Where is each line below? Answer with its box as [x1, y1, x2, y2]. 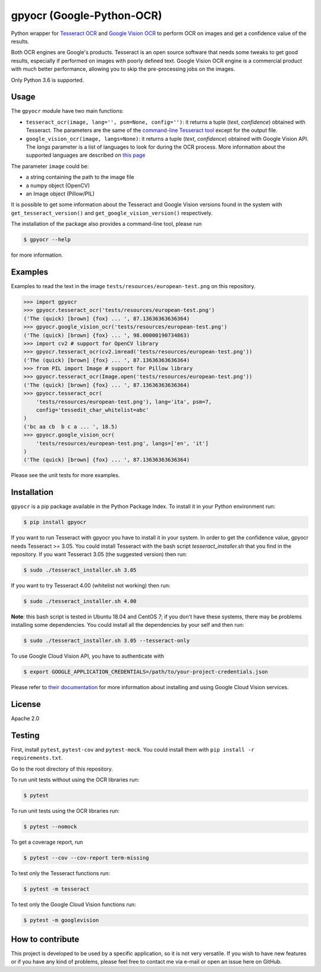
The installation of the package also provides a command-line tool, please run [11, 220, 202, 228]
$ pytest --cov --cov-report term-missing [23, 854, 149, 861]
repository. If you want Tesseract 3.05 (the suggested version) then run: [11, 551, 187, 558]
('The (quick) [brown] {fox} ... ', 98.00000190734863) [23, 332, 190, 339]
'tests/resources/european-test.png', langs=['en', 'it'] [36, 440, 209, 447]
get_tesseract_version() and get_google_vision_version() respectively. [11, 209, 213, 216]
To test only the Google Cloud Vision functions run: [11, 901, 136, 908]
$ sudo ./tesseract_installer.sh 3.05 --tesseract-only [23, 638, 190, 644]
